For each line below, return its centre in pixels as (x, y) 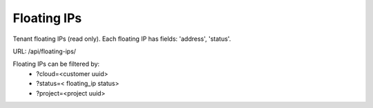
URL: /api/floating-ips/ (44, 51)
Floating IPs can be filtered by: (56, 64)
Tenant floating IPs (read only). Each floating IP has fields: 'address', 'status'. (122, 39)
